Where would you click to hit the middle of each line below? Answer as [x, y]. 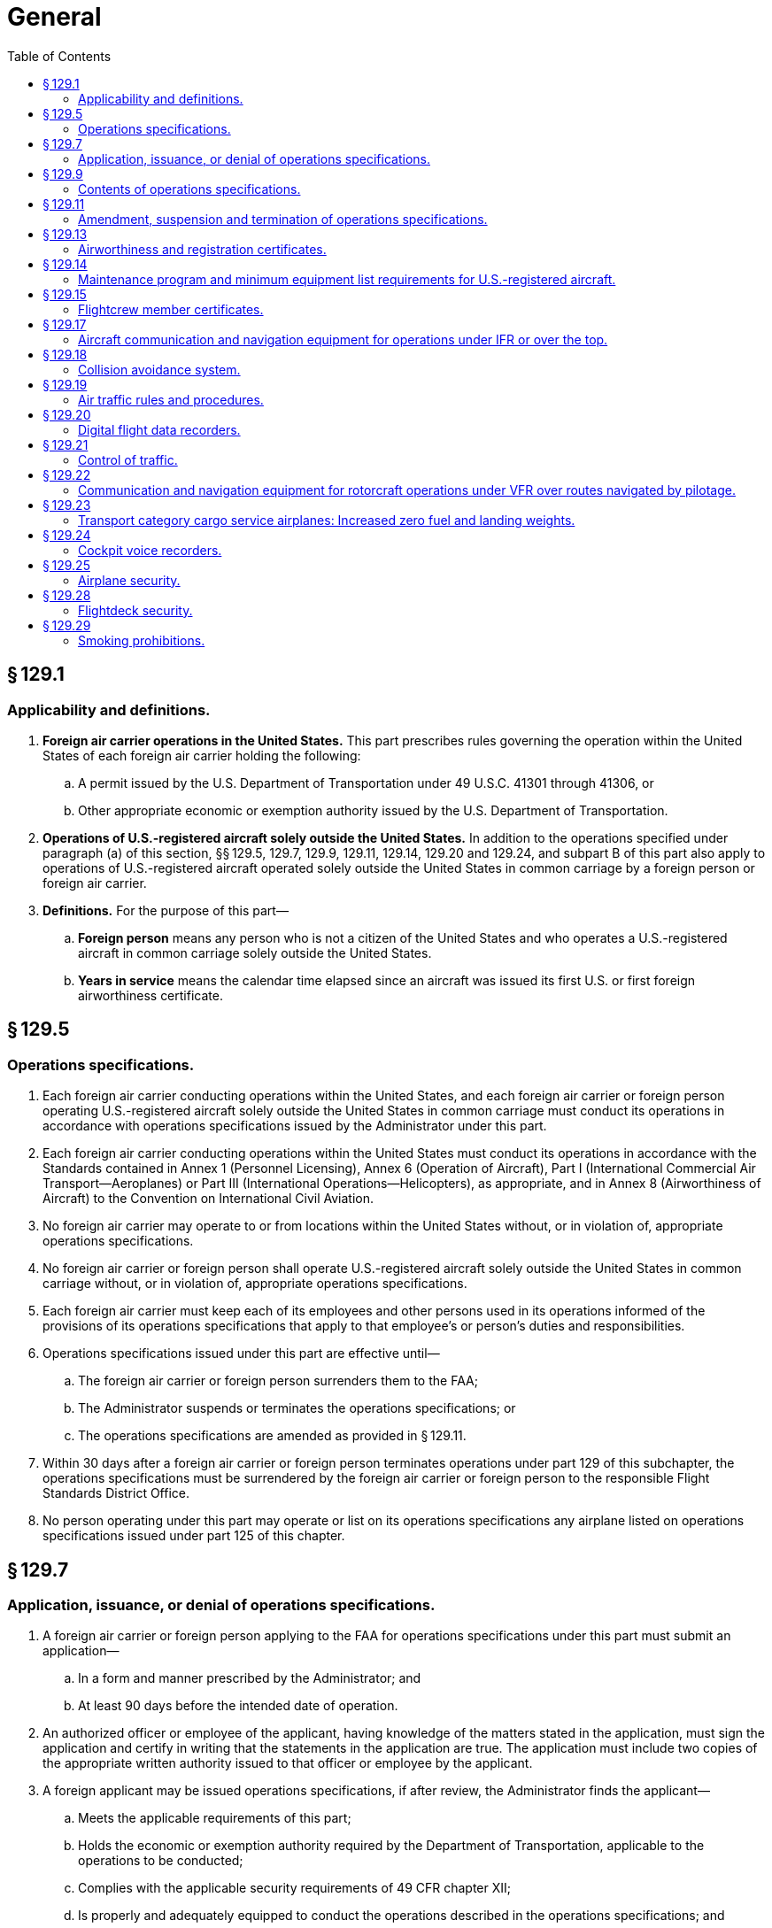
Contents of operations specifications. [189, 189]
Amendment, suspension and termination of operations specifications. [283, 219]
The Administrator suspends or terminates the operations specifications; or [297, 1408]
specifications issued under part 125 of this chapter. [194, 1536]
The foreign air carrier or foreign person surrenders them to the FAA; [278, 1381]
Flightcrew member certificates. [171, 309]
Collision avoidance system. [159, 369]
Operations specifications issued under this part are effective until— [241, 1353]
